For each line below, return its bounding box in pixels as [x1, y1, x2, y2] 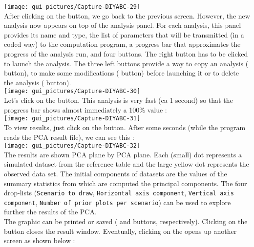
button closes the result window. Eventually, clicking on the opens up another [4, 226, 237, 236]
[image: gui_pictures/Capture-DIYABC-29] [4, 3, 141, 10]
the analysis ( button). [4, 77, 71, 87]
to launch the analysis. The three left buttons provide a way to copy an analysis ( [4, 58, 249, 68]
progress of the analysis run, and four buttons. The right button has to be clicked [4, 49, 248, 59]
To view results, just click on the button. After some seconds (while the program [4, 122, 246, 132]
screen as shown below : [4, 235, 75, 246]
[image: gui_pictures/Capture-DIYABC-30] [4, 88, 141, 95]
